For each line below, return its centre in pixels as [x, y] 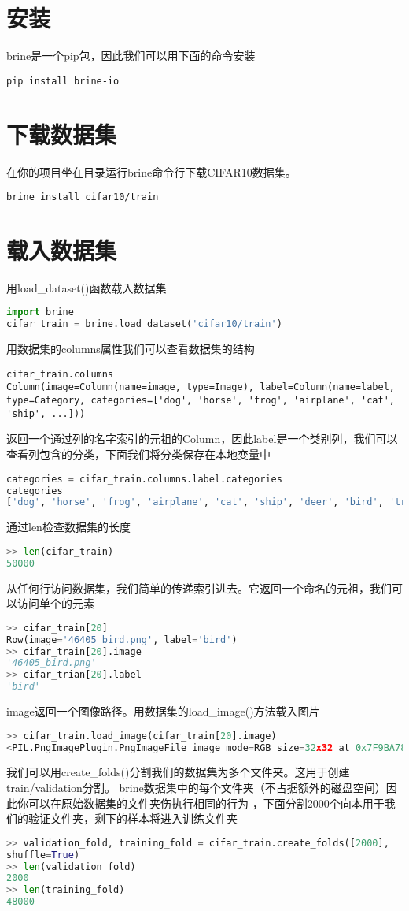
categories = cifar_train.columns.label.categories [144, 479]
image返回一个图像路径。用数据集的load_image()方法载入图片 [163, 711]
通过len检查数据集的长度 [68, 527]
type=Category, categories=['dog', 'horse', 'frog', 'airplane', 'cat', [201, 401]
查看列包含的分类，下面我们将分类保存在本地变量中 [138, 454]
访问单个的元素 [55, 603]
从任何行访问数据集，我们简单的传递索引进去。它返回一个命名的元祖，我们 [199, 588]
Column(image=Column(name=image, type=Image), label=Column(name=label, [201, 387]
